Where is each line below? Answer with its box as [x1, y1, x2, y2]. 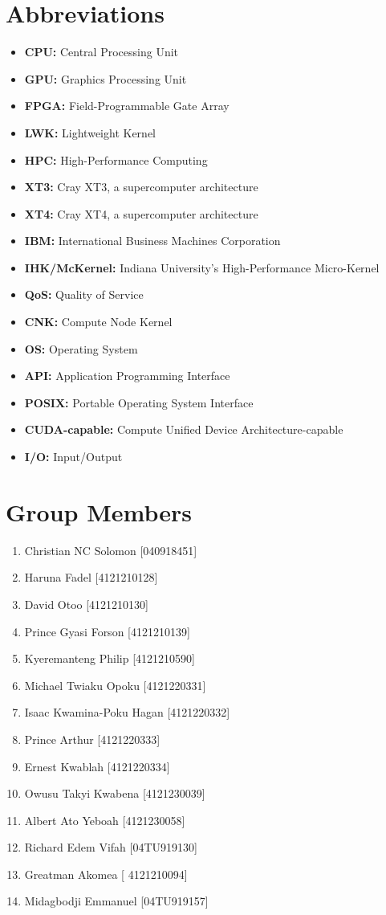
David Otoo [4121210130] [24, 595, 149, 612]
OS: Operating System [24, 340, 138, 357]
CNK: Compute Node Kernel [24, 313, 173, 330]
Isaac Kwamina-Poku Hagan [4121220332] [24, 704, 230, 721]
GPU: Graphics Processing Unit [24, 70, 187, 87]
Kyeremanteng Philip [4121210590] [24, 650, 195, 667]
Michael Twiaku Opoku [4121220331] [24, 676, 206, 693]
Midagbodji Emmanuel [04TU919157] [24, 893, 209, 909]
